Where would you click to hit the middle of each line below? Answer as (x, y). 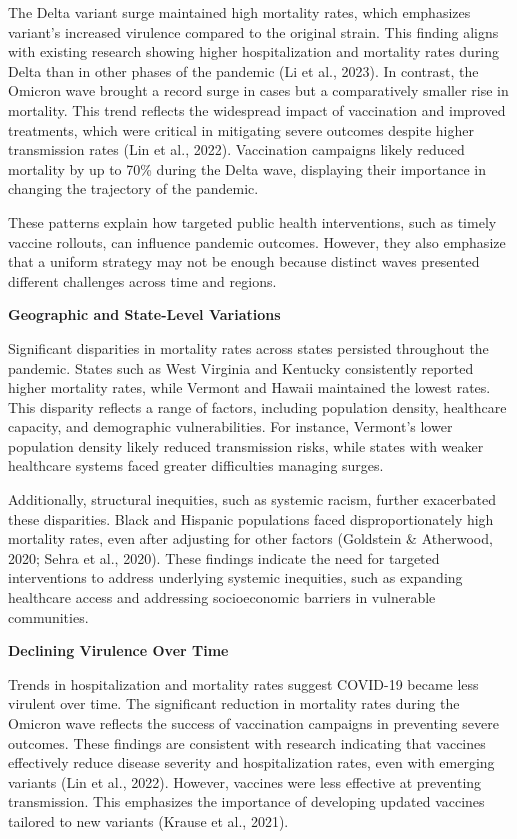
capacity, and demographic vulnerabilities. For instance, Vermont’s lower (230, 426)
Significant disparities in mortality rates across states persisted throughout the (248, 347)
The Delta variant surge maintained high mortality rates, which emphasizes (239, 12)
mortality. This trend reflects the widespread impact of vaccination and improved (257, 109)
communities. (48, 616)
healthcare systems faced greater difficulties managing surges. (196, 465)
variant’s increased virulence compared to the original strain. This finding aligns (253, 31)
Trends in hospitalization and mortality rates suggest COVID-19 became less (243, 683)
